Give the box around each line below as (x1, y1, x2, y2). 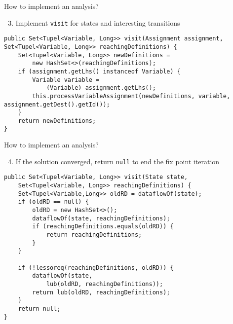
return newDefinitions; (18, 117, 96, 124)
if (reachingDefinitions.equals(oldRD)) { (32, 223, 174, 230)
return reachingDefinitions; (46, 231, 142, 238)
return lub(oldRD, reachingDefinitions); (32, 288, 170, 296)
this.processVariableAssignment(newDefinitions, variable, (32, 92, 231, 100)
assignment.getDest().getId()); (4, 101, 110, 108)
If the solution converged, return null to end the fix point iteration (15, 156, 220, 166)
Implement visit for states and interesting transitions (15, 17, 180, 28)
